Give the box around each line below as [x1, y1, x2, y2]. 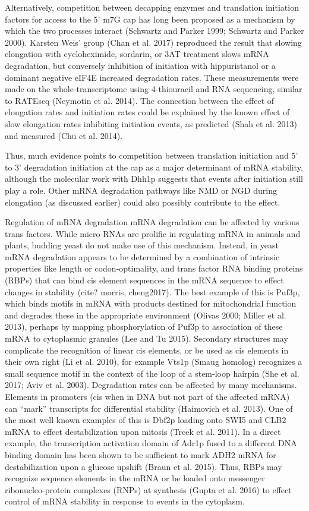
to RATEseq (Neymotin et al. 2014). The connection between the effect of [5, 94, 275, 106]
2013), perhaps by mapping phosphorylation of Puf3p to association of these [5, 320, 283, 333]
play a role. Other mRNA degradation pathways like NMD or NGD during [5, 184, 277, 196]
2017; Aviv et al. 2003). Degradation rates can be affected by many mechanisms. [5, 378, 297, 391]
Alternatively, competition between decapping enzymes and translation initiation [5, 1, 299, 13]
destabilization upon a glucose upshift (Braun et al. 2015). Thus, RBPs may [5, 460, 282, 472]
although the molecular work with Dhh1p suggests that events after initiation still [5, 172, 303, 185]
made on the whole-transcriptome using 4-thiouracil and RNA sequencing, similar [5, 83, 302, 95]
